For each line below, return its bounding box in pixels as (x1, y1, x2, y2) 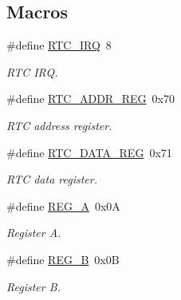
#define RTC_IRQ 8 (6, 37, 112, 53)
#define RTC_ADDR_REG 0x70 (6, 90, 175, 107)
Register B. (6, 278, 61, 294)
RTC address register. (6, 116, 112, 133)
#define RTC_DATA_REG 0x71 (6, 144, 172, 160)
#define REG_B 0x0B (6, 251, 120, 267)
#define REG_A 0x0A (6, 197, 120, 214)
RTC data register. (6, 171, 97, 187)
